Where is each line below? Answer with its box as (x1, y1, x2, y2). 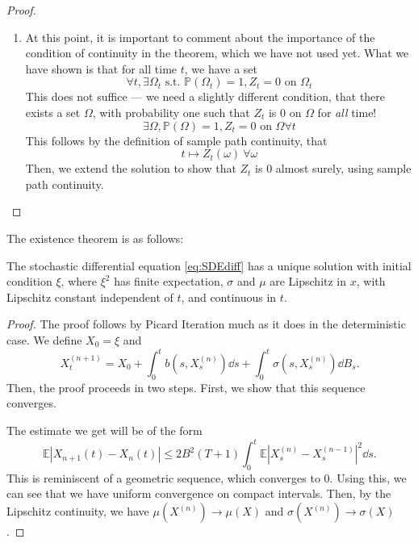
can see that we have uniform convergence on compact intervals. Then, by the (6, 485, 391, 502)
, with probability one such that (92, 103, 250, 120)
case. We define (6, 331, 82, 348)
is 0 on (268, 103, 302, 120)
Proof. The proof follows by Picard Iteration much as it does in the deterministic (6, 315, 406, 332)
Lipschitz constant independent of (6, 288, 173, 305)
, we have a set (184, 60, 258, 77)
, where (61, 273, 97, 290)
